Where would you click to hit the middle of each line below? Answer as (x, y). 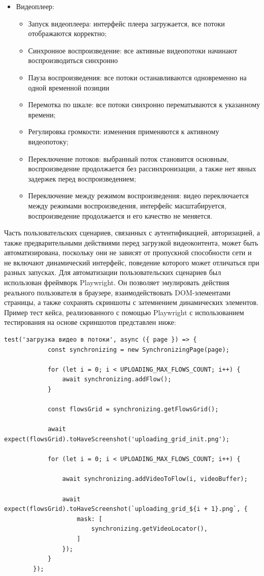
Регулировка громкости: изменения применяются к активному (124, 131)
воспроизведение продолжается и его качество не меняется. (120, 215)
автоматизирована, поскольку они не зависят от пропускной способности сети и (128, 252)
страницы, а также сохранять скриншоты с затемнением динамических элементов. (131, 302)
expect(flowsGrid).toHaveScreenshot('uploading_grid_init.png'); (117, 439)
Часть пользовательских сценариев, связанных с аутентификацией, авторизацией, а (132, 233)
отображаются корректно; (67, 33)
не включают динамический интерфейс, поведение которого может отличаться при (132, 262)
